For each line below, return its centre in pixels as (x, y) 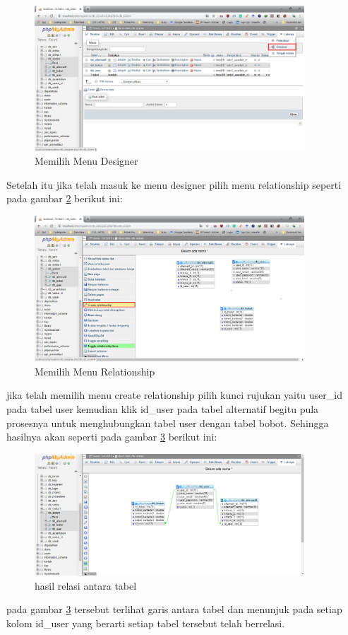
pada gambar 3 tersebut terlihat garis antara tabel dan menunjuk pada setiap (174, 609)
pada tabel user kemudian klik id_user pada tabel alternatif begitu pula (163, 408)
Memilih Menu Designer (86, 161)
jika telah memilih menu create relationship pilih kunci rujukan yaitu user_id (174, 395)
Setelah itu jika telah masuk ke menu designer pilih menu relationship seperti (174, 184)
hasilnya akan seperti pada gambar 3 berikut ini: (112, 437)
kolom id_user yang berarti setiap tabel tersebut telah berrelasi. (146, 623)
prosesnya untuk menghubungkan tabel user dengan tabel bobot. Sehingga (168, 423)
